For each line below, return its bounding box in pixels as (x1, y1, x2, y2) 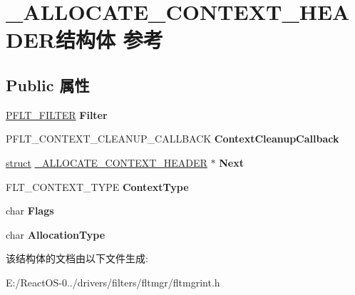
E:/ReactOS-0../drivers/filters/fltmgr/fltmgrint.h (6, 274, 220, 289)
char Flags (6, 203, 54, 218)
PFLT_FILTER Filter (6, 107, 108, 122)
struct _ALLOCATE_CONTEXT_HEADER (6, 155, 207, 170)
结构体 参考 (56, 25, 163, 54)
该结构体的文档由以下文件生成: (6, 251, 148, 266)
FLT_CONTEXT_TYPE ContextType (6, 179, 189, 194)
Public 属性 (6, 73, 90, 95)
